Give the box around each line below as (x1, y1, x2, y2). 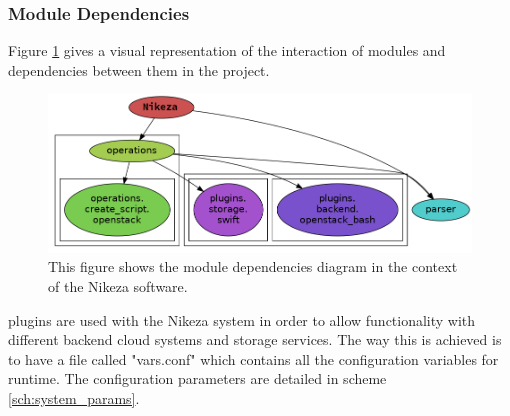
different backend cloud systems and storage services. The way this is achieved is (8, 329, 502, 350)
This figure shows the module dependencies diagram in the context (48, 256, 458, 277)
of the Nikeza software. (48, 276, 188, 297)
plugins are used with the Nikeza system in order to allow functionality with (8, 309, 476, 330)
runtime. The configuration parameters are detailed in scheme (8, 368, 387, 389)
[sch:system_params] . (8, 388, 140, 409)
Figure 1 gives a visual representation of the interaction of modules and (8, 40, 446, 61)
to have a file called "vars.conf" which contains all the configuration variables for (8, 348, 499, 369)
